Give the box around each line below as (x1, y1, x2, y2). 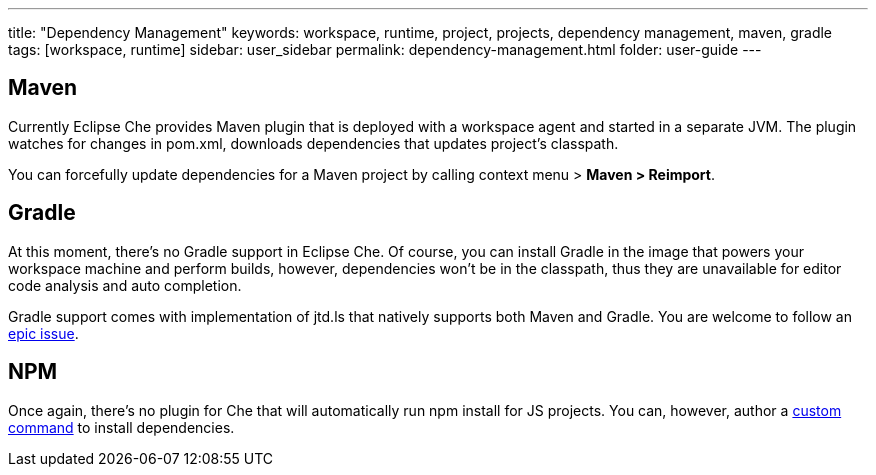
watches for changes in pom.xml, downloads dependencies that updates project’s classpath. (8, 134, 619, 152)
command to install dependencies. (8, 418, 235, 436)
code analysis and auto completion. (8, 276, 242, 294)
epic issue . (8, 324, 79, 342)
